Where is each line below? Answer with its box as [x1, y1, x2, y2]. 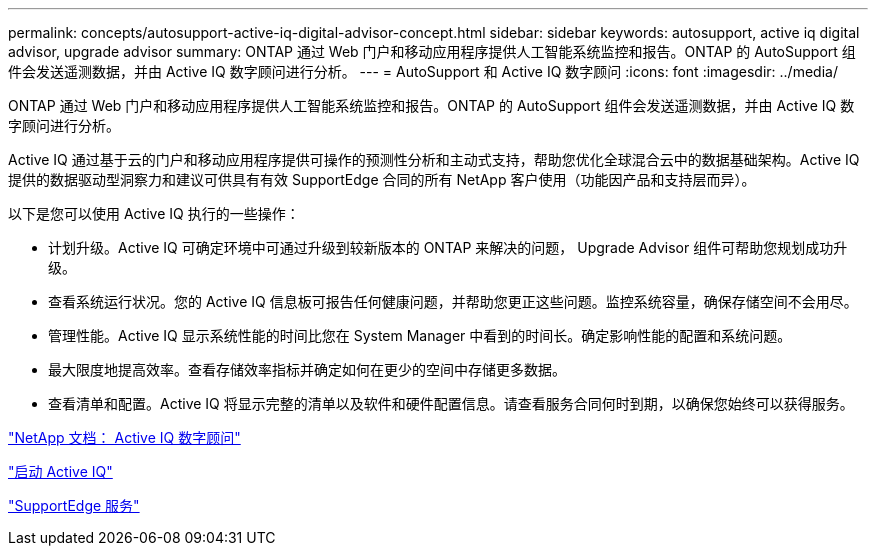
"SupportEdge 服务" [8, 497, 140, 514]
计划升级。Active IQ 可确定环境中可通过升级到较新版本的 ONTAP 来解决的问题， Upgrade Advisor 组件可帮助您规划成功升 [48, 239, 848, 256]
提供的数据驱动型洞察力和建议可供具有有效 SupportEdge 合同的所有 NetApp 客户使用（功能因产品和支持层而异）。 [8, 171, 756, 188]
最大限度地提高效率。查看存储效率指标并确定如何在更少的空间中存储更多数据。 [48, 361, 566, 378]
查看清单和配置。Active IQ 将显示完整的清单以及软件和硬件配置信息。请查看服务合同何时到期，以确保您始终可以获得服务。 [48, 395, 854, 412]
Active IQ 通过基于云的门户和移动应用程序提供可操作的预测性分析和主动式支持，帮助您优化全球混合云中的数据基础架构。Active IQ [8, 151, 860, 168]
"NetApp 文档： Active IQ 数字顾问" [8, 429, 241, 446]
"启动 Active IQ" [8, 463, 113, 480]
